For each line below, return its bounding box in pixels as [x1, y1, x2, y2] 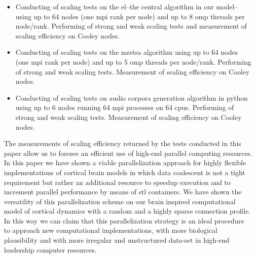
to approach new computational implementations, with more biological [4, 225, 218, 235]
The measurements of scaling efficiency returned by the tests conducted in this [4, 138, 241, 148]
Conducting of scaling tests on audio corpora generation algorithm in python [15, 92, 248, 103]
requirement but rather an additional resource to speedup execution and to [4, 177, 231, 187]
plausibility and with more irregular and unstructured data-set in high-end [4, 235, 230, 245]
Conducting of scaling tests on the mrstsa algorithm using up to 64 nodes [15, 47, 238, 57]
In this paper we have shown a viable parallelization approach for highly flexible [4, 157, 246, 168]
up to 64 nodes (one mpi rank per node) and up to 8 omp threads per [34, 11, 245, 21]
